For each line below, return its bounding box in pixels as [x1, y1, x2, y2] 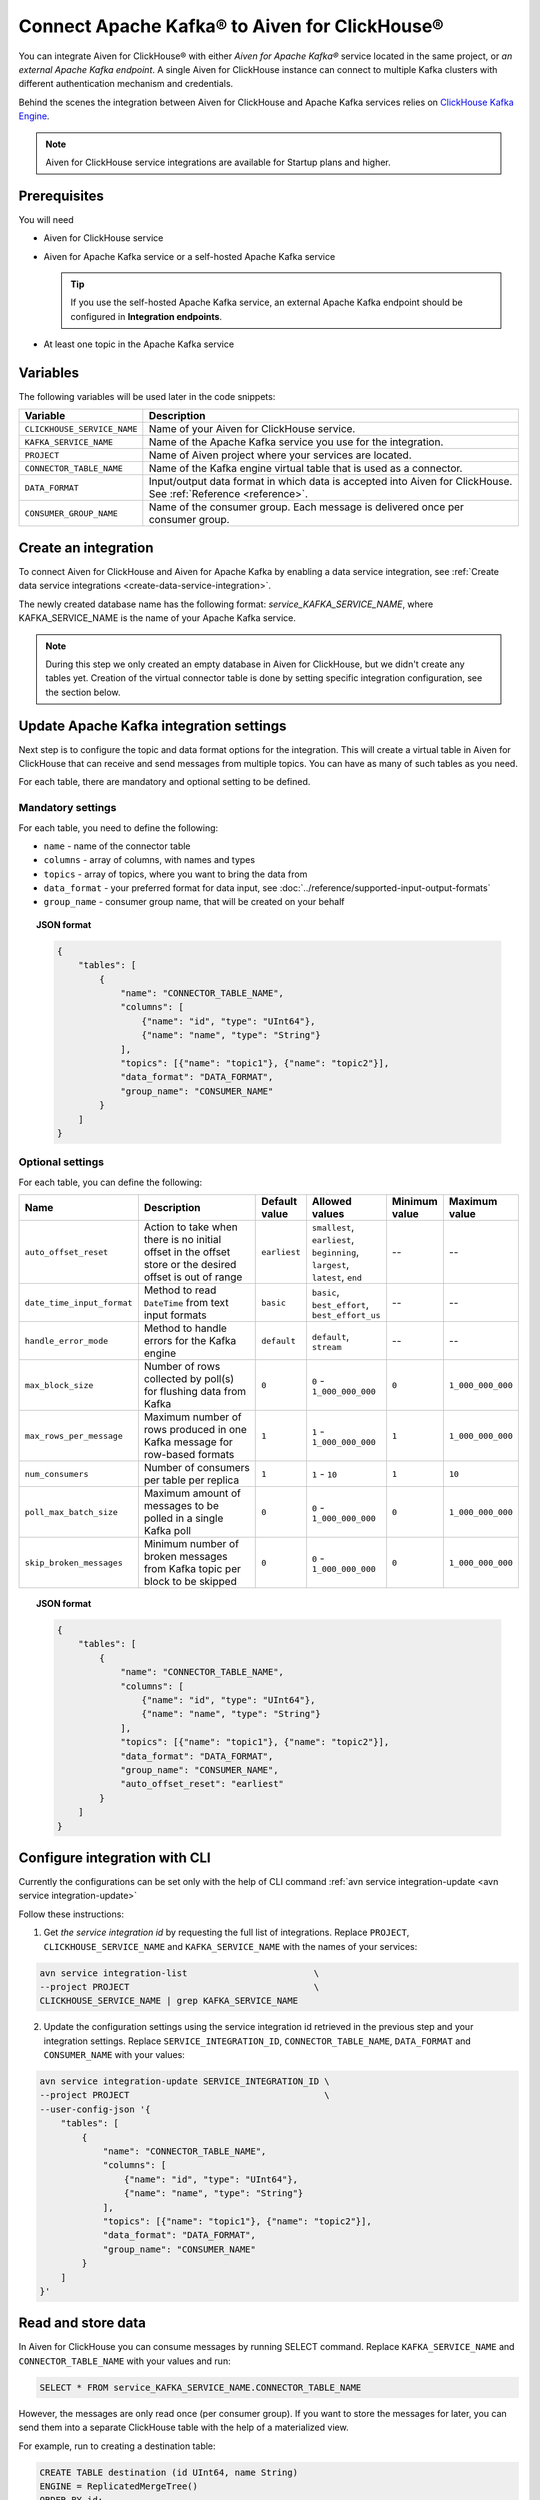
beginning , [311, 1245, 360, 1259]
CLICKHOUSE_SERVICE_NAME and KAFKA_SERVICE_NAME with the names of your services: [43, 1940, 418, 1952]
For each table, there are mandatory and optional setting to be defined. [18, 776, 311, 788]
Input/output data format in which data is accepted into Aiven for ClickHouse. [148, 475, 513, 489]
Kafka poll [143, 1524, 192, 1538]
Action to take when [143, 1220, 239, 1234]
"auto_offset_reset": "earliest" [120, 1778, 285, 1790]
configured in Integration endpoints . [70, 310, 223, 322]
